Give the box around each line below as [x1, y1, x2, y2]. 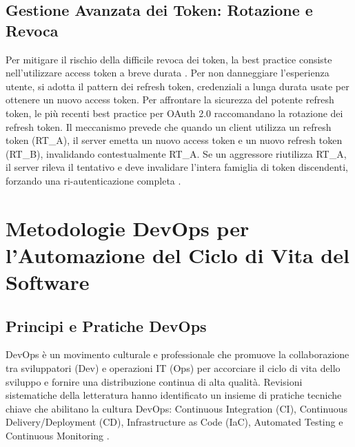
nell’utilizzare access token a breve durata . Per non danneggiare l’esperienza [6, 65, 329, 80]
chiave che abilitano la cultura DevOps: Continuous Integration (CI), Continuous [6, 401, 347, 415]
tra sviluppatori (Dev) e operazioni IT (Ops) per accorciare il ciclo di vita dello [6, 361, 341, 375]
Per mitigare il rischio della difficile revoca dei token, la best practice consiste [6, 52, 332, 66]
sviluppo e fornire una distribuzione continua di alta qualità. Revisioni [6, 374, 303, 388]
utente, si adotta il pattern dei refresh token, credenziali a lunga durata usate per [6, 79, 349, 93]
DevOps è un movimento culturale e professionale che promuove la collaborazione [6, 347, 349, 362]
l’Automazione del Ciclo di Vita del [6, 240, 349, 269]
